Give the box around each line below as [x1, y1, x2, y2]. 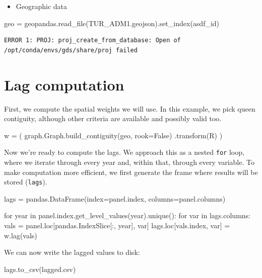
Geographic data [16, 1, 68, 11]
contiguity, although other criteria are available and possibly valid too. [4, 113, 222, 124]
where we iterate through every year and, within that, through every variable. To [4, 156, 254, 167]
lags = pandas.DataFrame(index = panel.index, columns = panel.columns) [4, 193, 226, 204]
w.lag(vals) [4, 230, 37, 240]
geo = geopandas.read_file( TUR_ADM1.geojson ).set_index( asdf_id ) [4, 18, 220, 28]
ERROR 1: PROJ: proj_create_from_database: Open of [4, 37, 181, 44]
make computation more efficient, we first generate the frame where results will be [4, 166, 258, 177]
